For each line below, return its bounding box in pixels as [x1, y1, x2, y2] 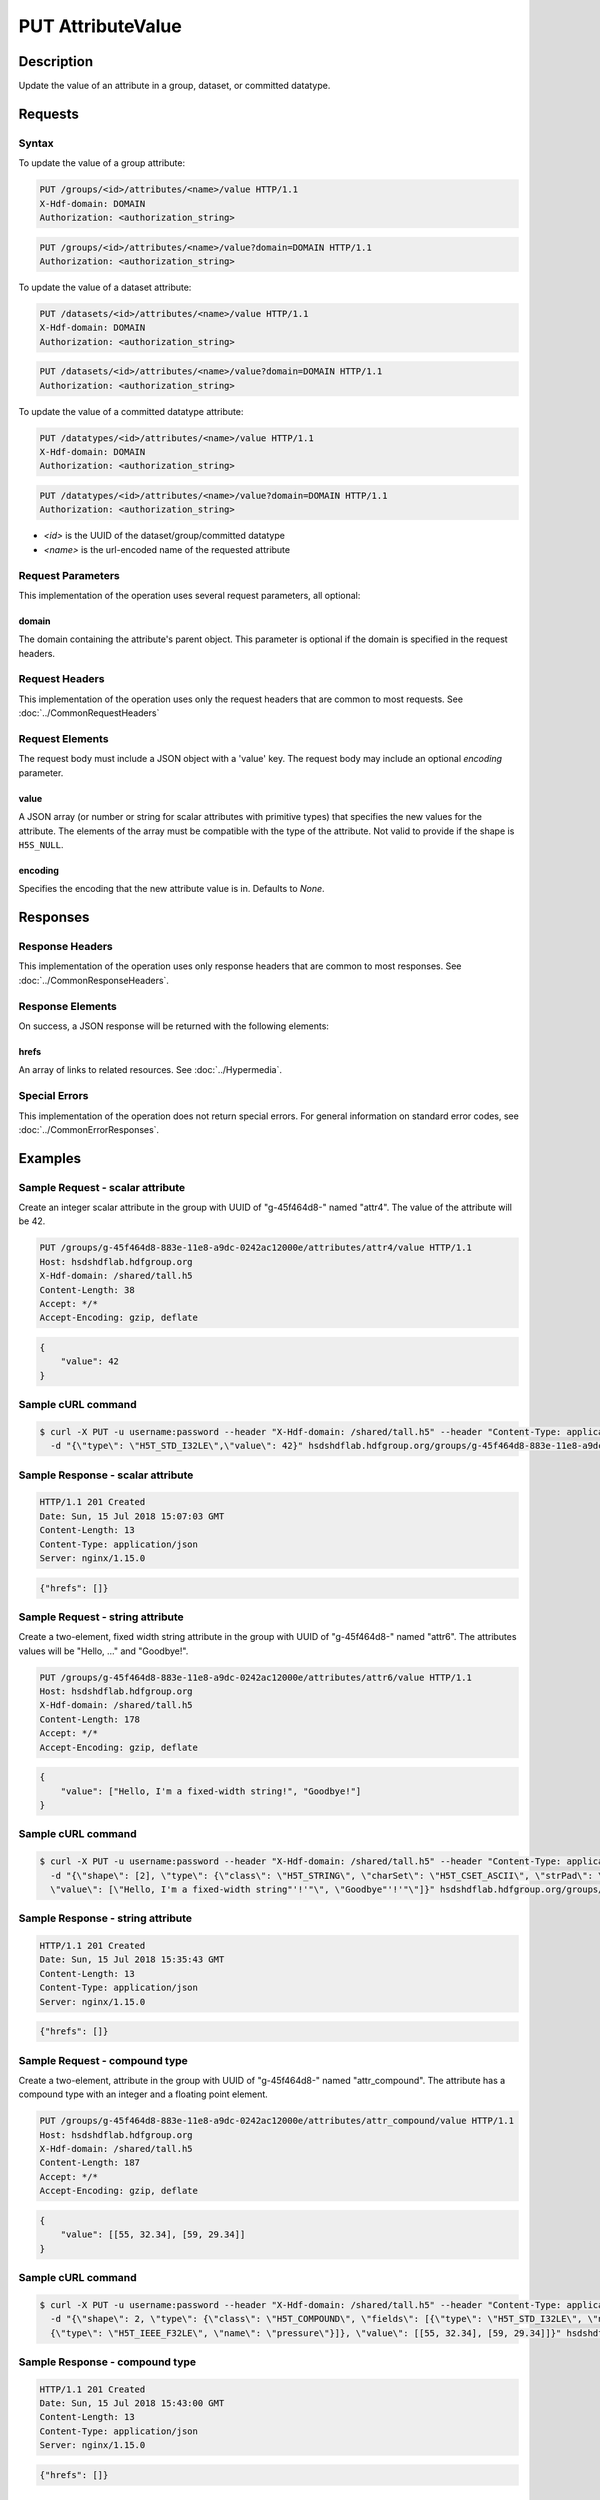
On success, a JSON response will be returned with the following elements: [18, 1020, 330, 1032]
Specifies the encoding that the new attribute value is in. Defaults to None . [18, 883, 325, 895]
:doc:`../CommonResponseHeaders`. [18, 974, 170, 986]
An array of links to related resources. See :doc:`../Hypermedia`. [18, 1064, 282, 1076]
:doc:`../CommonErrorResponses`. [18, 1123, 160, 1135]
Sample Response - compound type [18, 2355, 197, 2369]
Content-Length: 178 [39, 1713, 140, 1725]
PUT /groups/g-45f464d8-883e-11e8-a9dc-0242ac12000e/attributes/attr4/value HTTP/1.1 [39, 1242, 472, 1254]
